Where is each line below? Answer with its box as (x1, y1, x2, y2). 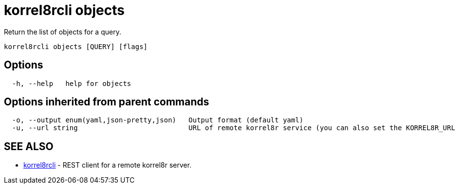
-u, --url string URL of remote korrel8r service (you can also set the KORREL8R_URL (12, 124, 456, 132)
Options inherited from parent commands (4, 96, 209, 108)
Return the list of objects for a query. (4, 27, 121, 36)
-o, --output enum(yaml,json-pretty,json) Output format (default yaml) (12, 116, 304, 124)
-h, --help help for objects (12, 79, 131, 87)
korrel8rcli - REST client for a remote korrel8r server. (23, 161, 192, 170)
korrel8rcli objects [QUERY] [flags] (4, 42, 148, 51)
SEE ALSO (4, 140, 54, 153)
